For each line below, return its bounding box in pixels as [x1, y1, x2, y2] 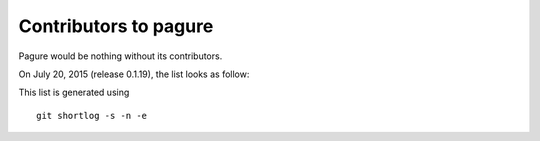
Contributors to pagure [18, 15, 214, 37]
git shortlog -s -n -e [36, 110, 148, 121]
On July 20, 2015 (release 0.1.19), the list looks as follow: [18, 68, 250, 80]
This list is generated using [18, 86, 130, 99]
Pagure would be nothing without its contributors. [18, 50, 223, 62]
